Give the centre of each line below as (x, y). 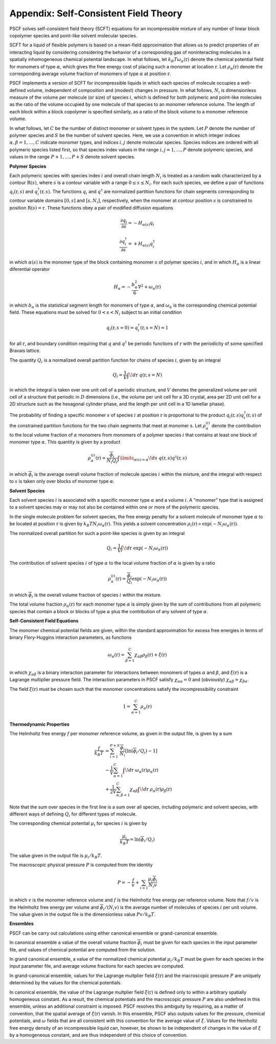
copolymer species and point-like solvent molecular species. (73, 35)
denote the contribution (236, 426)
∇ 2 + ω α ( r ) (149, 287)
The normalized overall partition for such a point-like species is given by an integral (97, 533)
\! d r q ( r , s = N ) (146, 375)
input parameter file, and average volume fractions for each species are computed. (97, 966)
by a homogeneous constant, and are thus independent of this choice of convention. (98, 1035)
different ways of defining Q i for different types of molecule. (73, 815)
